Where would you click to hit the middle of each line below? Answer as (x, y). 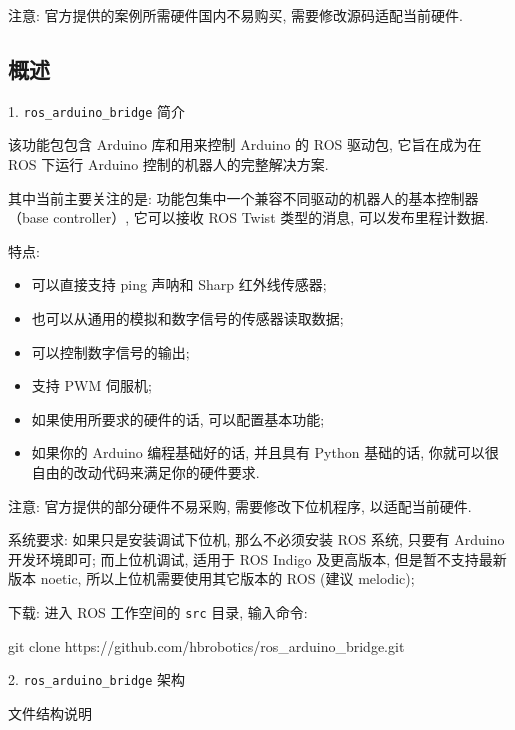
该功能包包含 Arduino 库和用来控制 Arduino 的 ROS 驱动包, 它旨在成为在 (245, 144)
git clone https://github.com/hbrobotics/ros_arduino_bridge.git (206, 645)
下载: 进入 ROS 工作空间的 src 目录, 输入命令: (158, 611)
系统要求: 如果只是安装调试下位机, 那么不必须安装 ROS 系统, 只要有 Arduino (256, 539)
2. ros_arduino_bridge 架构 (97, 679)
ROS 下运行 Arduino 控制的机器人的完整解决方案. (168, 164)
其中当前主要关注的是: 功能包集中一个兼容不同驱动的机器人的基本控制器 (243, 197)
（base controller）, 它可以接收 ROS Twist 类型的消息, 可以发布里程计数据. (248, 217)
